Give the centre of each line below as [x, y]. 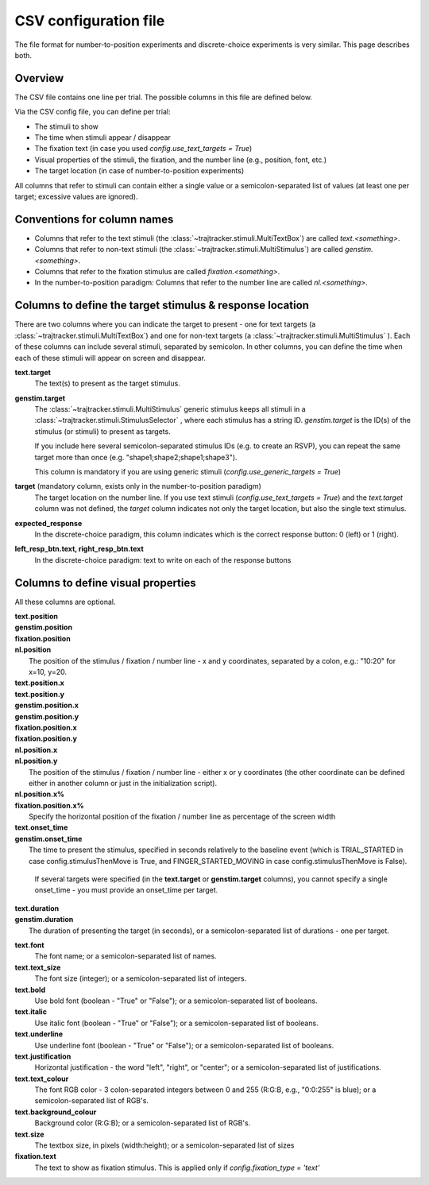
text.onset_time [41, 827]
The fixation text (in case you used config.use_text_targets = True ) [143, 149]
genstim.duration [44, 920]
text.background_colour [56, 1112]
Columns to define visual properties [105, 583]
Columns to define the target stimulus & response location [162, 306]
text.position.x [40, 683]
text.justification [43, 1056]
